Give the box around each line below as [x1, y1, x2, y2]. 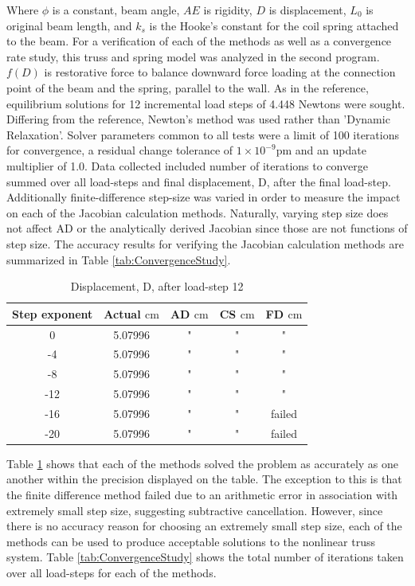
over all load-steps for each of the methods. [6, 565, 217, 580]
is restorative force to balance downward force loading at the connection [44, 64, 396, 80]
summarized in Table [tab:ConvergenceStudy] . [6, 251, 231, 268]
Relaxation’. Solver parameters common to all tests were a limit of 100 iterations [6, 126, 399, 143]
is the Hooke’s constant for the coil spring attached [149, 17, 399, 33]
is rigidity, [203, 2, 253, 18]
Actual [104, 305, 141, 322]
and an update [295, 142, 366, 158]
